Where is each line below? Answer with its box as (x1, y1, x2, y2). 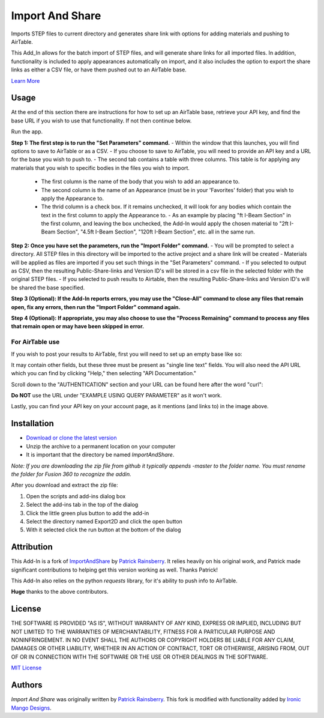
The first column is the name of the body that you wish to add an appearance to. (41, 178, 240, 186)
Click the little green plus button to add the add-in (26, 509, 149, 516)
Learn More (11, 77, 40, 84)
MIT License (11, 664, 42, 672)
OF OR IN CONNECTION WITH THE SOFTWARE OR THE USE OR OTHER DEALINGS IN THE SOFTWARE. (11, 653, 268, 660)
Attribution (11, 542, 53, 552)
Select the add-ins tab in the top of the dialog (26, 501, 139, 508)
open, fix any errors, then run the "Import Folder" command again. (11, 303, 181, 310)
